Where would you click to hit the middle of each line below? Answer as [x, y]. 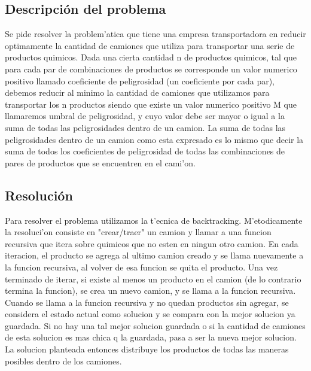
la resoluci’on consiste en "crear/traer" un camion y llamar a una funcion [138, 232]
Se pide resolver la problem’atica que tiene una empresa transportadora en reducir [155, 34]
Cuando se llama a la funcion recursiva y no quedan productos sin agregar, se [147, 302]
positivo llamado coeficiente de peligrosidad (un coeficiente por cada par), [140, 80]
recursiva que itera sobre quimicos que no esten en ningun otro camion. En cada [152, 243]
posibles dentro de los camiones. [63, 361]
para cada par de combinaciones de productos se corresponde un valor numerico [151, 69]
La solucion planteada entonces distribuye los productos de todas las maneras [147, 349]
